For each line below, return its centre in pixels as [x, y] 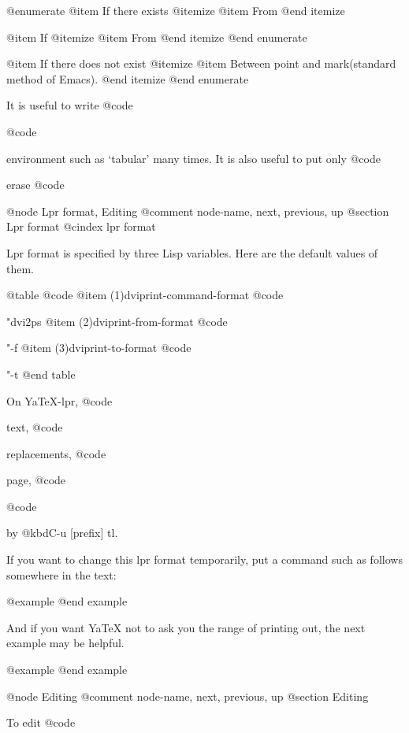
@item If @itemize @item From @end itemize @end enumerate [157, 37]
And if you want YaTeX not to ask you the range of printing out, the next [186, 627]
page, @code [36, 480]
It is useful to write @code [70, 105]
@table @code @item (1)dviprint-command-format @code [145, 295]
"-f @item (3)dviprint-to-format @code [99, 348]
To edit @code [41, 722]
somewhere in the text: [61, 574]
